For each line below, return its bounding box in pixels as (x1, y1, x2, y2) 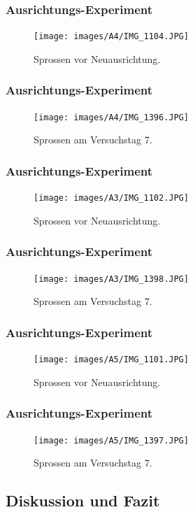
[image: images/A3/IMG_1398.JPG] (34, 273, 189, 284)
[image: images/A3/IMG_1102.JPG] (34, 193, 189, 204)
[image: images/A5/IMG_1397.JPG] (34, 435, 189, 446)
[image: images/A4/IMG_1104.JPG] (34, 31, 189, 42)
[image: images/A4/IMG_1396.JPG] (34, 112, 189, 122)
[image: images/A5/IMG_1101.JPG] (34, 355, 189, 365)
